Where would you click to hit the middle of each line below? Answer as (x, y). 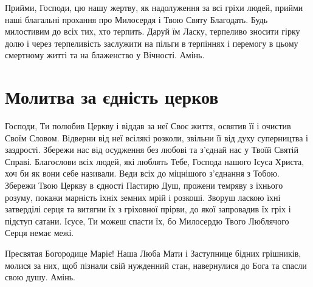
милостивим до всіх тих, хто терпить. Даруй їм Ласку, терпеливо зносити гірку (153, 31)
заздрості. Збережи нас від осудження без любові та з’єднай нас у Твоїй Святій (152, 150)
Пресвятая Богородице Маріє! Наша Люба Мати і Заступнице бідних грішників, (153, 253)
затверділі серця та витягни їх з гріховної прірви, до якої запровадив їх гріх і (148, 209)
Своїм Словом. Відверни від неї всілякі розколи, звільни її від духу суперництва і (156, 137)
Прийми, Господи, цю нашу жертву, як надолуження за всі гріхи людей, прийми (154, 7)
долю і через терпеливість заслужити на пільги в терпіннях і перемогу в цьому (152, 43)
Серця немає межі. (40, 233)
